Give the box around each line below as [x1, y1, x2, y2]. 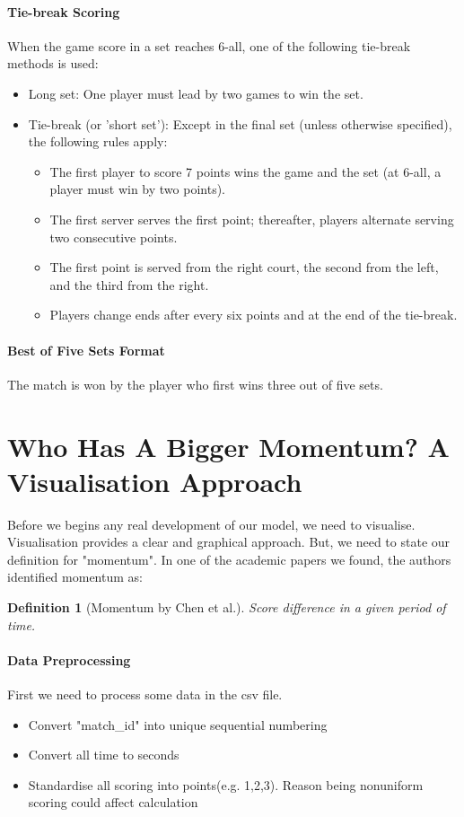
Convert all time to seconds [28, 745, 179, 764]
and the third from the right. [49, 275, 209, 294]
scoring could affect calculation [28, 793, 198, 812]
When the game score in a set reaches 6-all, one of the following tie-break [7, 36, 411, 55]
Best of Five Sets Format [7, 340, 165, 359]
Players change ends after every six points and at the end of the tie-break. [49, 305, 458, 324]
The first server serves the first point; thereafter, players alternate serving [49, 209, 454, 228]
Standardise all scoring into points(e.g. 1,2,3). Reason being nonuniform [28, 775, 424, 794]
